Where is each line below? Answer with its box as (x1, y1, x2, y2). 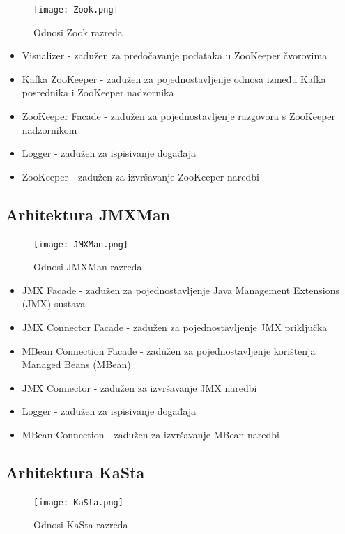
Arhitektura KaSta (6, 461, 145, 482)
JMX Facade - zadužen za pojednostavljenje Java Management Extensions (22, 282, 340, 297)
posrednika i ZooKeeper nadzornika (22, 85, 174, 100)
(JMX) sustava (22, 296, 86, 311)
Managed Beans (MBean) (22, 357, 131, 372)
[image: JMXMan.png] (33, 239, 129, 250)
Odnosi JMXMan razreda (33, 259, 142, 274)
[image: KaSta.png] (33, 497, 123, 508)
